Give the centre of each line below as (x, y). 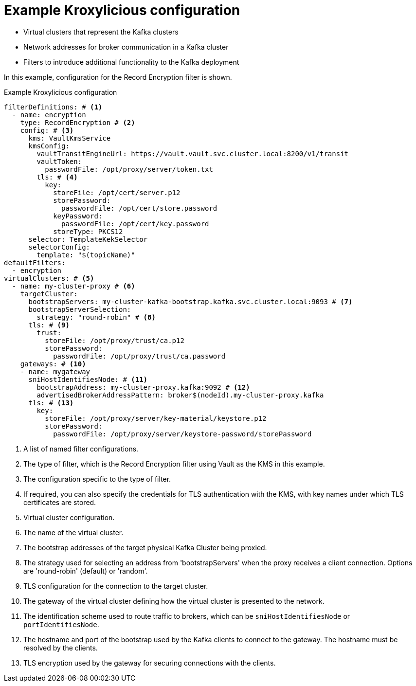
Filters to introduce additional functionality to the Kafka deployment (131, 62)
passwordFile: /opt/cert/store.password (139, 208)
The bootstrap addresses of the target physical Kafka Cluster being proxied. (145, 547)
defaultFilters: (35, 262)
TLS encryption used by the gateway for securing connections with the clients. (150, 663)
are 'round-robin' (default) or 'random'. (86, 571)
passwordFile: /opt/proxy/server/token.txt (129, 169)
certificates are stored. (60, 502)
